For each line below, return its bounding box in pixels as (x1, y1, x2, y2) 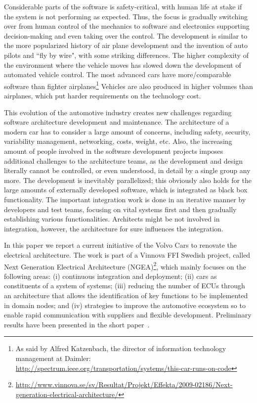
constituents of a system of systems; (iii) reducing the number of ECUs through (4, 280, 245, 291)
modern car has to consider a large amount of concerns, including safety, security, (4, 126, 251, 136)
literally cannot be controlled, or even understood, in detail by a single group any (4, 165, 251, 176)
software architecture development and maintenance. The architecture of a (4, 117, 229, 127)
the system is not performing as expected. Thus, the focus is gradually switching (4, 11, 248, 21)
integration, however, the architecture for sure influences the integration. (4, 223, 223, 233)
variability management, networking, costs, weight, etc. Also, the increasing (4, 136, 232, 146)
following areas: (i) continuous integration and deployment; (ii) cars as (4, 270, 217, 281)
